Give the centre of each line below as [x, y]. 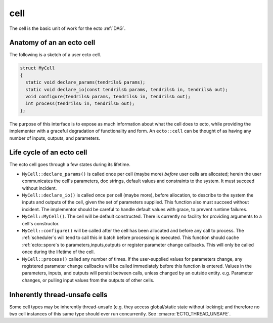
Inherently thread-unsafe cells [58, 294]
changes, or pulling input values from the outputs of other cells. [88, 280]
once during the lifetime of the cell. [58, 252]
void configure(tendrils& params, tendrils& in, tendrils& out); [108, 96]
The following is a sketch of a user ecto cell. [55, 55]
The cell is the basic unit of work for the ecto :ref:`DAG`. [67, 28]
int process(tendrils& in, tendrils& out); [80, 104]
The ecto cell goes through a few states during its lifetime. [70, 165]
